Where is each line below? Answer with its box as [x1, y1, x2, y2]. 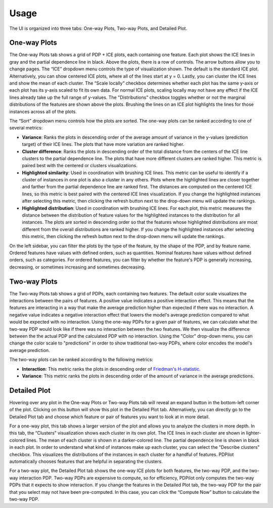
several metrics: [9, 125, 43, 131]
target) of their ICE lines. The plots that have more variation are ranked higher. [22, 141, 185, 147]
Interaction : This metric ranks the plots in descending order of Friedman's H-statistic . [22, 366, 201, 372]
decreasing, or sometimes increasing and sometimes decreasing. [9, 264, 146, 270]
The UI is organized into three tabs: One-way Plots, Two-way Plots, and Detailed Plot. [9, 25, 187, 31]
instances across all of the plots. [9, 108, 77, 114]
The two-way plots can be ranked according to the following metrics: [9, 357, 154, 363]
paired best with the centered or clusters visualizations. [22, 163, 138, 169]
